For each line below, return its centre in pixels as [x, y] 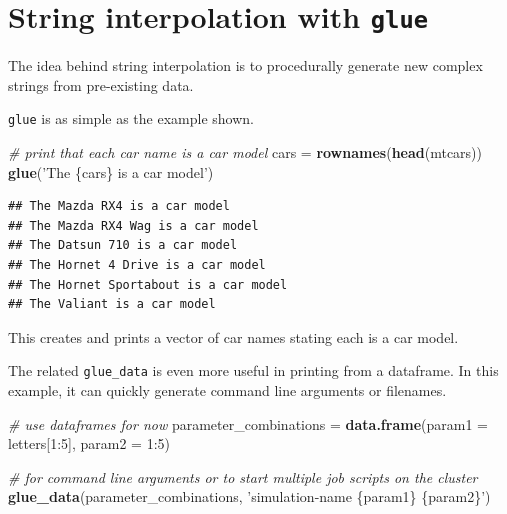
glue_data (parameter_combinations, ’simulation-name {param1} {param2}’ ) [249, 496]
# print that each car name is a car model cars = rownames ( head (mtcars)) [245, 152]
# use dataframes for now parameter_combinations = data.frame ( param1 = [248, 423]
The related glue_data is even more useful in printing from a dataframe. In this [253, 370]
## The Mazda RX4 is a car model [119, 206]
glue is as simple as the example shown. [131, 118]
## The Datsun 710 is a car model [123, 245]
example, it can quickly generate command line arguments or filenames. [227, 390]
